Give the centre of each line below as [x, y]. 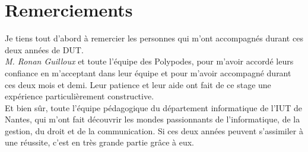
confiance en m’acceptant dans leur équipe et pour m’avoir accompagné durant [148, 72]
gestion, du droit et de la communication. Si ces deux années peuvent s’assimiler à [154, 130]
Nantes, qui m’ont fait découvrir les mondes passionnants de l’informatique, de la [153, 119]
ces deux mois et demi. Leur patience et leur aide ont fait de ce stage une [138, 84]
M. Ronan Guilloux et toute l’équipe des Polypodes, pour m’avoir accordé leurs [149, 61]
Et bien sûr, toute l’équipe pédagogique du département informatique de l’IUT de [153, 107]
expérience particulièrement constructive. [80, 96]
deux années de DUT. [44, 49]
